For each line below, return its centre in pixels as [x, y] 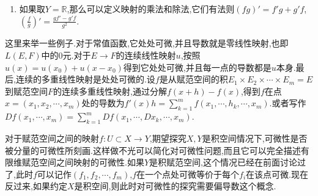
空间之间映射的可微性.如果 [91, 162]
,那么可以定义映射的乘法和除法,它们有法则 [151, 9]
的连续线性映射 [146, 55]
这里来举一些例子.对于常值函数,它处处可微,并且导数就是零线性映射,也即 [147, 43]
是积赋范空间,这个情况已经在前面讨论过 [227, 162]
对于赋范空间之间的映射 [52, 138]
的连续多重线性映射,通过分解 [110, 91]
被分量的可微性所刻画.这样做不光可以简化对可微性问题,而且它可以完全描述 [153, 150]
